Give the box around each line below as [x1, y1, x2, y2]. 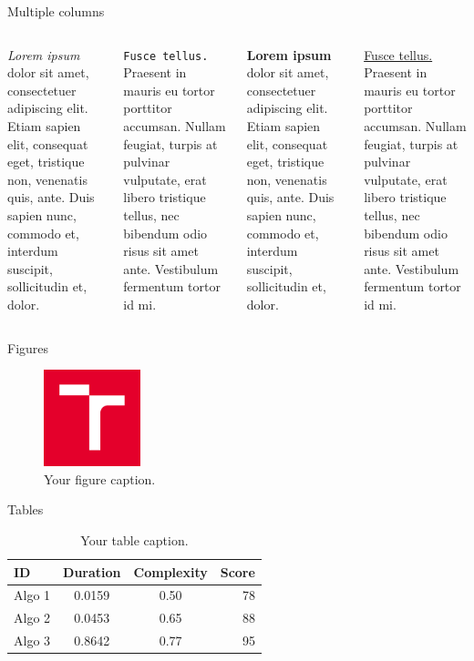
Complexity [133, 562, 208, 581]
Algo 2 [14, 608, 51, 627]
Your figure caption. [44, 469, 156, 488]
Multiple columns [7, 2, 105, 20]
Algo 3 [14, 631, 51, 650]
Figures [7, 338, 49, 357]
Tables [7, 500, 44, 519]
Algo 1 [14, 585, 51, 605]
